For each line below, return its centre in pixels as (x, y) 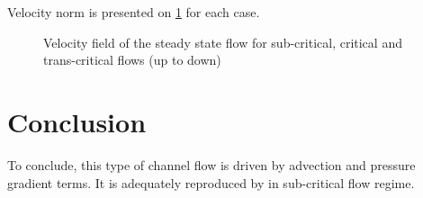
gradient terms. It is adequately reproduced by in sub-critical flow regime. (211, 182)
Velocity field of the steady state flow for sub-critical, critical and (223, 42)
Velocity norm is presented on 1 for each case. (134, 12)
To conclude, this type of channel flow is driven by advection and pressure (211, 164)
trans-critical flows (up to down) (132, 60)
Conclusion (77, 121)
